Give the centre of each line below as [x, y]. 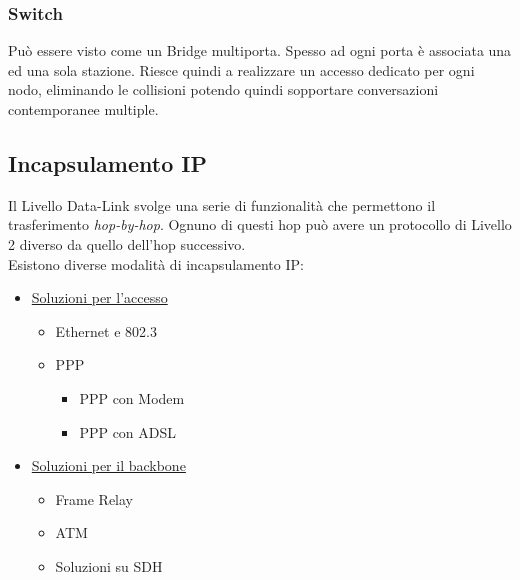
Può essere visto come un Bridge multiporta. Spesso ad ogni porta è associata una [260, 50]
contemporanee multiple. [83, 109]
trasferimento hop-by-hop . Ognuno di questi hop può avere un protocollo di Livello [260, 224]
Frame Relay [94, 498]
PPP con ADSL [128, 431]
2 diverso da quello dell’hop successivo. [127, 243]
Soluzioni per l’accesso [99, 297]
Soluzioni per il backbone [108, 465]
